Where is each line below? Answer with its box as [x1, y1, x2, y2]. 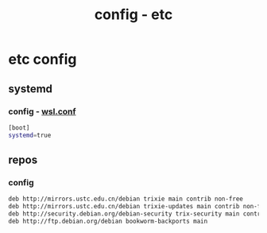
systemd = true [8, 131, 52, 139]
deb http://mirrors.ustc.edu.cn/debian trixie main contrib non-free [8, 195, 244, 204]
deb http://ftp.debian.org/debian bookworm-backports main [8, 217, 208, 225]
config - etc [94, 6, 173, 24]
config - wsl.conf [8, 106, 76, 117]
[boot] [8, 123, 30, 132]
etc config [8, 50, 77, 68]
